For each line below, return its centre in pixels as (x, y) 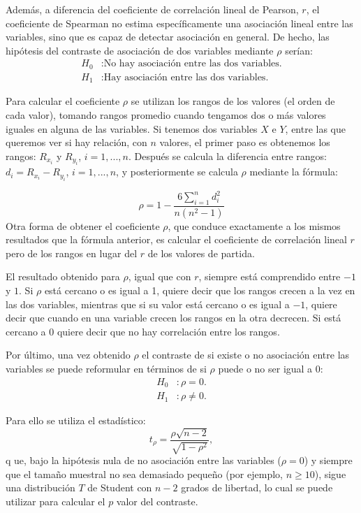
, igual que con (160, 276)
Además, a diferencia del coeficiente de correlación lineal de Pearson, (152, 9)
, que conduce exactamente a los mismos (254, 225)
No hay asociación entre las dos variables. (193, 64)
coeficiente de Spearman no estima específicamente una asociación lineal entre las (179, 23)
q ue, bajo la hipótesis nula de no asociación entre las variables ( (143, 460)
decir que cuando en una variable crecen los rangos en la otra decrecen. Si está (174, 318)
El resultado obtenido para (63, 276)
